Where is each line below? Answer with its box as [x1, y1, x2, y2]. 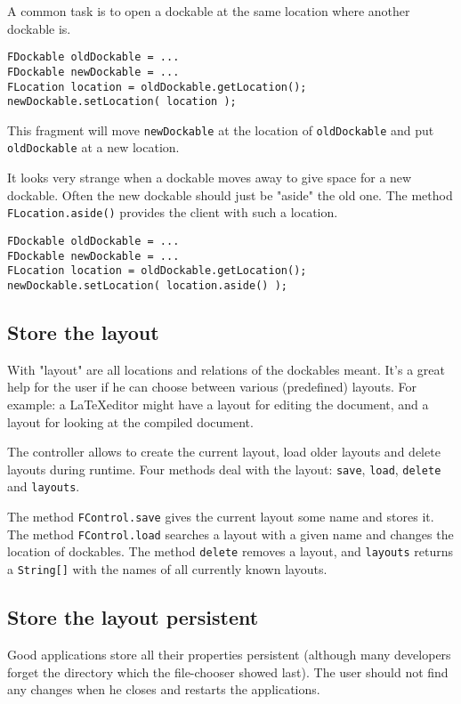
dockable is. [7, 19, 71, 37]
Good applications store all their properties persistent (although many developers [7, 644, 451, 663]
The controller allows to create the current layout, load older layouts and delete [7, 442, 441, 461]
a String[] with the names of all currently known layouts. [7, 560, 328, 579]
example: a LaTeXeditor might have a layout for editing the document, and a [7, 394, 429, 413]
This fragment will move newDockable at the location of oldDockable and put [7, 120, 434, 139]
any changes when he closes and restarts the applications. [7, 680, 320, 699]
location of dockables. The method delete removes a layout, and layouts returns [7, 542, 453, 561]
